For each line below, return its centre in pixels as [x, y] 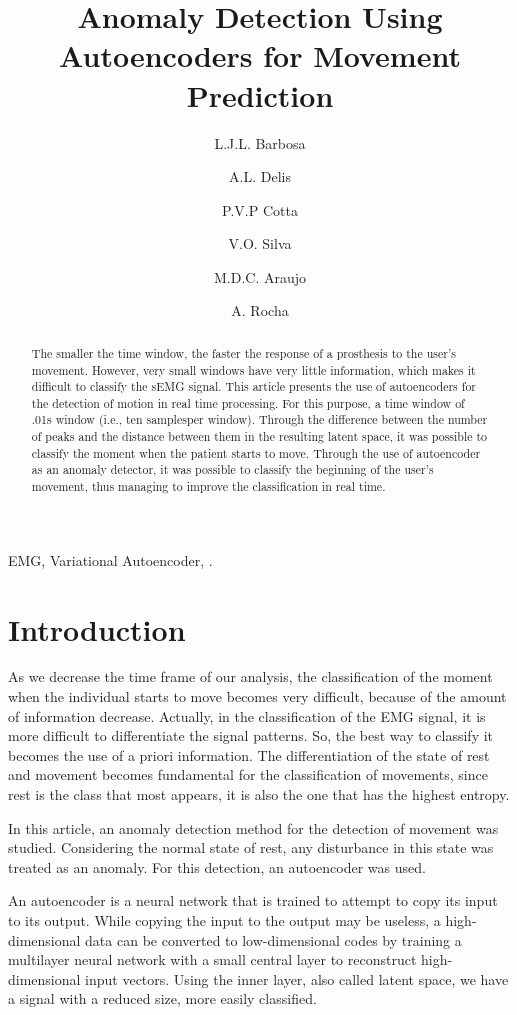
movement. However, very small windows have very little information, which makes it [253, 369]
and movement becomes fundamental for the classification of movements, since [248, 774]
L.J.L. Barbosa [260, 142]
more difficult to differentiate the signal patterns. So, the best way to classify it [251, 735]
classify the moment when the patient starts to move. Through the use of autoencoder [256, 452]
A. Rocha [260, 310]
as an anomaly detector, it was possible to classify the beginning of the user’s [232, 469]
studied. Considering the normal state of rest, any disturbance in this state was [251, 847]
